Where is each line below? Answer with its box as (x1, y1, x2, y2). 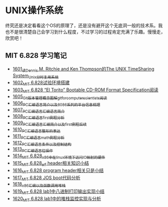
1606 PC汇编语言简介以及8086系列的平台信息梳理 (12, 100, 100, 107)
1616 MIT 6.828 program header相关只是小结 (12, 167, 104, 175)
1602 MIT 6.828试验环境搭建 (12, 80, 70, 87)
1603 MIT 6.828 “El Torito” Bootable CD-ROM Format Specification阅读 (12, 87, 159, 94)
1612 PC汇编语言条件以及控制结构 (12, 140, 72, 147)
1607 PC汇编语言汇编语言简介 (12, 107, 65, 114)
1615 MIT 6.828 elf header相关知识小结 (12, 160, 89, 167)
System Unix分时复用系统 (12, 72, 59, 80)
